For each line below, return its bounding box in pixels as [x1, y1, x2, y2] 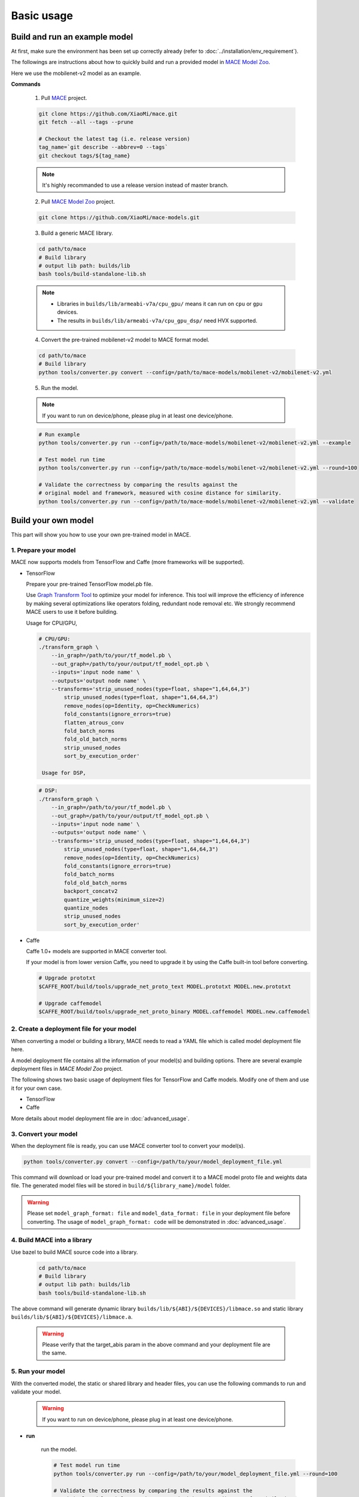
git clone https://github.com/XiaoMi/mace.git [38, 110, 178, 117]
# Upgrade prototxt [38, 975, 96, 981]
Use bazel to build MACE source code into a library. [11, 1248, 138, 1256]
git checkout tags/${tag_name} [38, 152, 131, 159]
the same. [42, 1349, 67, 1356]
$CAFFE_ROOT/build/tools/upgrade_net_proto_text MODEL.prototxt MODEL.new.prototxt [38, 983, 291, 990]
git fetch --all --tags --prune [38, 119, 134, 125]
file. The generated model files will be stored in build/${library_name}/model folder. [11, 1182, 231, 1189]
